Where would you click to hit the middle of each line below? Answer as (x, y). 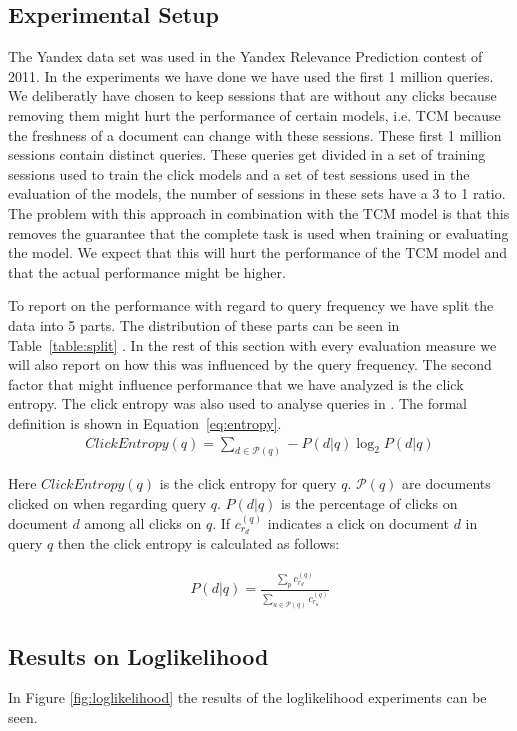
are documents (446, 483)
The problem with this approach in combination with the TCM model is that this (259, 212)
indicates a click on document (358, 522)
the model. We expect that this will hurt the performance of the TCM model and (258, 252)
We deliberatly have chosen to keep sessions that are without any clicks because (252, 95)
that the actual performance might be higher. (147, 271)
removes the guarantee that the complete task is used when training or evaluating (258, 232)
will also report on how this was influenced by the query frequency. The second (250, 364)
